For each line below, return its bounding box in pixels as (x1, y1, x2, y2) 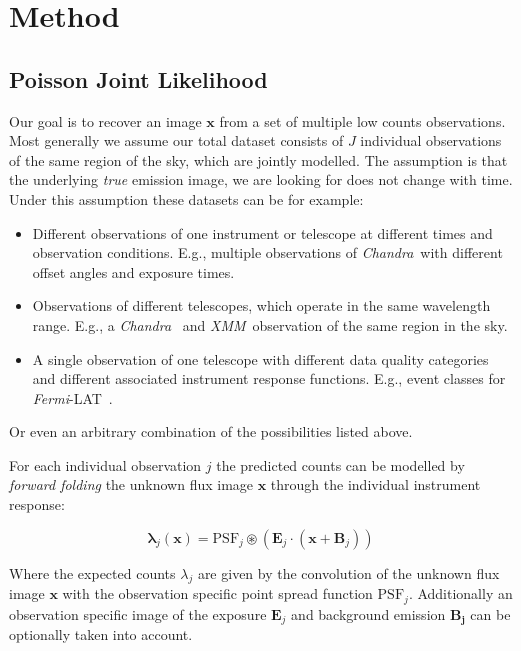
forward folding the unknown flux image (9, 474, 254, 495)
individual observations (360, 130, 502, 151)
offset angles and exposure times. (32, 261, 235, 282)
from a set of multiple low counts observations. (219, 110, 506, 131)
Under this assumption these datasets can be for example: (9, 188, 364, 209)
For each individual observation (9, 454, 202, 475)
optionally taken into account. (9, 624, 193, 645)
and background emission (291, 603, 446, 624)
